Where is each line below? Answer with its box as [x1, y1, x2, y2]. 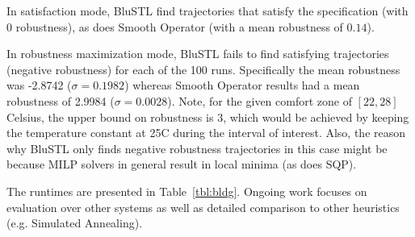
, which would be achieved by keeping [223, 108, 409, 125]
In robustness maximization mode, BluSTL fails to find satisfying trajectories [6, 45, 389, 62]
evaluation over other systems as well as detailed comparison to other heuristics [6, 198, 400, 215]
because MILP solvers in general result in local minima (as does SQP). [6, 156, 357, 173]
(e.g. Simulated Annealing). [6, 214, 143, 231]
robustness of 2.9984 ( [6, 92, 115, 109]
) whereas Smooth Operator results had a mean [124, 77, 360, 94]
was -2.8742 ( [6, 77, 72, 94]
